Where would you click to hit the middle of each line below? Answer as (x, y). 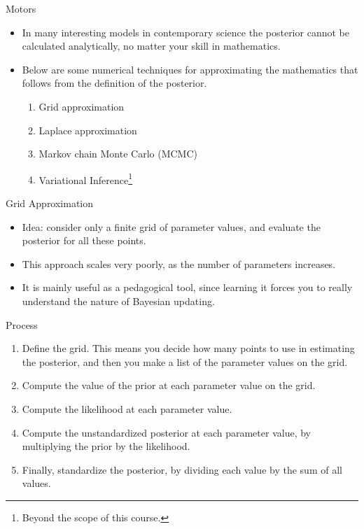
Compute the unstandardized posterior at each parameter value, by (166, 432)
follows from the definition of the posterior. (114, 83)
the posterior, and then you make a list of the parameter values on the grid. (185, 361)
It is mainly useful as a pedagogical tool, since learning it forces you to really (187, 287)
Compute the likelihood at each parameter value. (127, 408)
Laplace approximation (88, 130)
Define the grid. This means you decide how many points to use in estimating (188, 348)
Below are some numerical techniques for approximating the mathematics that (190, 69)
